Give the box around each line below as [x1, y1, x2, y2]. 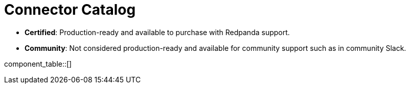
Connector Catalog [4, 1, 136, 18]
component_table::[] [4, 59, 72, 68]
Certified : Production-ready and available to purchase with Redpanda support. [25, 27, 290, 37]
